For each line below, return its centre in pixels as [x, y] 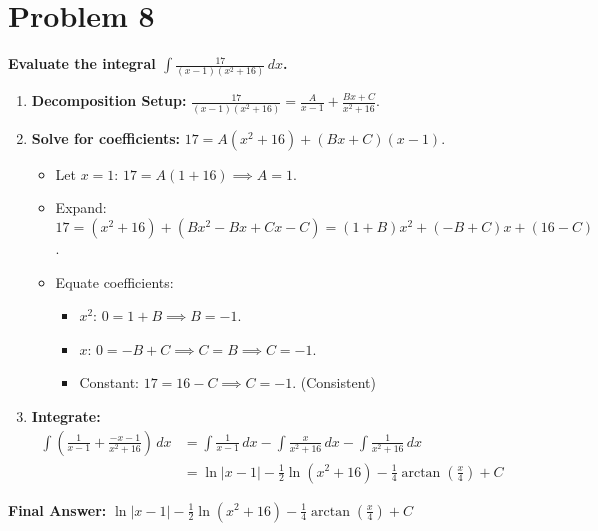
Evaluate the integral [82, 63]
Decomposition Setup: [109, 100]
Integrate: [66, 415]
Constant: [109, 382]
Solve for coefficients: [106, 137]
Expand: [81, 207]
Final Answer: [57, 509]
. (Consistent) [334, 382]
